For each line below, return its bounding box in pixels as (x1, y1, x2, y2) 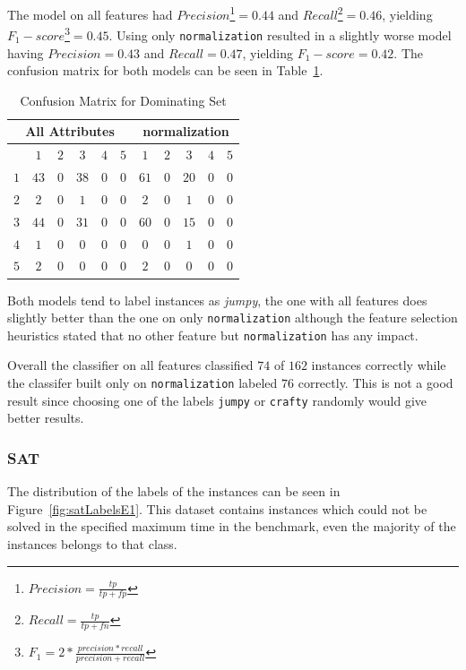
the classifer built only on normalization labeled (7, 374, 278, 391)
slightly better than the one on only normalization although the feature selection (7, 308, 458, 327)
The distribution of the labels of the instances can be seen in (7, 482, 341, 501)
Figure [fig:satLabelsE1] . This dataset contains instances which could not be (7, 499, 427, 518)
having (7, 43, 44, 62)
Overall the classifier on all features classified (7, 356, 254, 374)
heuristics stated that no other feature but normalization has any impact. (7, 325, 419, 344)
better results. (7, 408, 84, 427)
